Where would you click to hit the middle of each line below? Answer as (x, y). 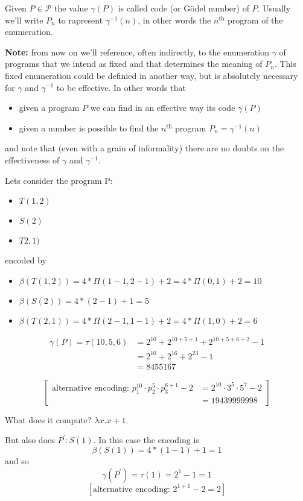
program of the (255, 20)
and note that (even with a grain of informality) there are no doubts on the (145, 148)
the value (71, 8)
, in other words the (174, 20)
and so (17, 461)
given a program (49, 108)
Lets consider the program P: (59, 180)
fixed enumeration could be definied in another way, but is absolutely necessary (151, 75)
